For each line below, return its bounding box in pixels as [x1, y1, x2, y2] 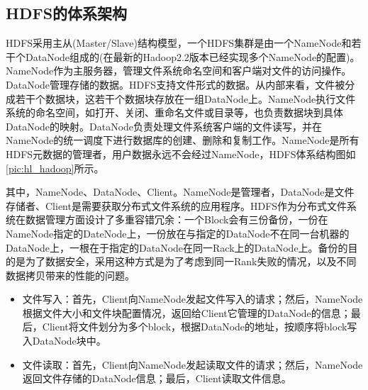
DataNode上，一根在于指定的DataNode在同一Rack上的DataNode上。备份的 [6, 240, 348, 255]
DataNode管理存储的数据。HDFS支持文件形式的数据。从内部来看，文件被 [6, 77, 345, 91]
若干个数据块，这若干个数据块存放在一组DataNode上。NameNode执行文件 [15, 91, 356, 106]
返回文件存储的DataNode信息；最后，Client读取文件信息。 [22, 371, 291, 386]
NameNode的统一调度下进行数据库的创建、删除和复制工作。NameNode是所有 [6, 133, 359, 147]
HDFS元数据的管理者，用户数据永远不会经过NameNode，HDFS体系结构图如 [6, 146, 356, 161]
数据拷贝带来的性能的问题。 [6, 267, 135, 282]
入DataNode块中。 [22, 333, 106, 348]
